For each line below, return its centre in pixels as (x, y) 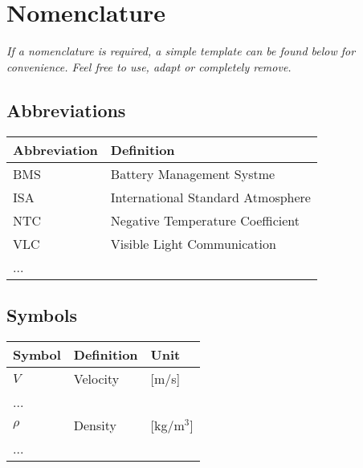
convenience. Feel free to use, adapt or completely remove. (149, 66)
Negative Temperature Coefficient (205, 220)
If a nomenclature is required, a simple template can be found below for (181, 51)
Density (95, 425)
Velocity (96, 378)
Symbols (42, 314)
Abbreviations (66, 110)
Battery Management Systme (193, 173)
